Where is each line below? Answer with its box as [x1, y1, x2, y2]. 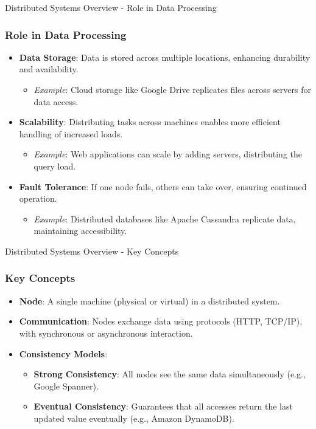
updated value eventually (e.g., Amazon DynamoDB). [33, 411, 234, 424]
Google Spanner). [33, 379, 99, 392]
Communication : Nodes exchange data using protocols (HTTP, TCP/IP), [19, 315, 303, 328]
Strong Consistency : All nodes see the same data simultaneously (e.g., [33, 368, 306, 380]
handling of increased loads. [19, 127, 123, 140]
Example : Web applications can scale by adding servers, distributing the [33, 148, 303, 160]
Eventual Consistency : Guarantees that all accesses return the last [33, 400, 293, 413]
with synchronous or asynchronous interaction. [19, 326, 193, 339]
